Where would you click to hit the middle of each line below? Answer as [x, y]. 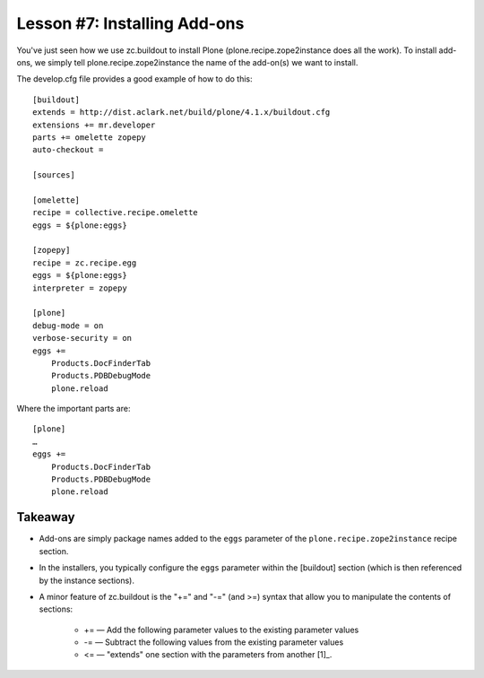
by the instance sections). [86, 580]
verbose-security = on [82, 338]
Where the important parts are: [73, 409]
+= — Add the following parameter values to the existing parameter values [221, 630]
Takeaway [46, 517]
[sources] [54, 175]
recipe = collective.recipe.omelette [116, 213]
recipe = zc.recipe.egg [85, 263]
